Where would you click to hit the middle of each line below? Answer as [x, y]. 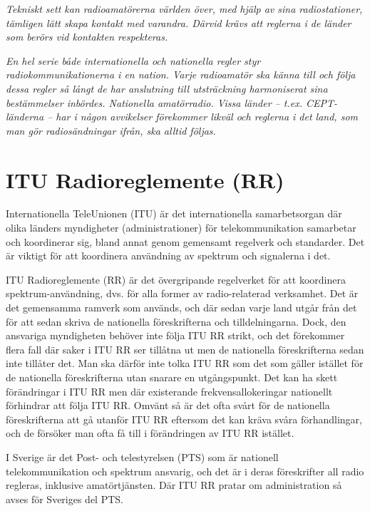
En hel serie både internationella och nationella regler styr [133, 60]
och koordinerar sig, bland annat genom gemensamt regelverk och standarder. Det [185, 241]
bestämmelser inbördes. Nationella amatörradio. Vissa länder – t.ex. [154, 102]
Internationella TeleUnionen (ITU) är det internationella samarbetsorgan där [174, 213]
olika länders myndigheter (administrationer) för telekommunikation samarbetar [181, 228]
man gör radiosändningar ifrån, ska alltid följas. [111, 130]
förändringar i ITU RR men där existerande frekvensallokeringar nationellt [169, 391]
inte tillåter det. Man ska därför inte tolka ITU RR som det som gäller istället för [185, 363]
